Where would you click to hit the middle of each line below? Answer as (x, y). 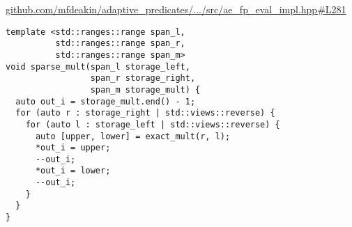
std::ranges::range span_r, (120, 44)
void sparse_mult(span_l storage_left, (98, 66)
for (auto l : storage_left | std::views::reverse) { (153, 124)
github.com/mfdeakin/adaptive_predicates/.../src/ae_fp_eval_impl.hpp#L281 (176, 9)
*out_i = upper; (73, 148)
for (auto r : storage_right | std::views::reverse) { (145, 113)
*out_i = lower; (73, 171)
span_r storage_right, (143, 78)
